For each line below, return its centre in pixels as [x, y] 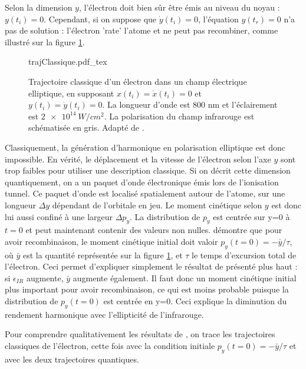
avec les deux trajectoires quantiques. [72, 359]
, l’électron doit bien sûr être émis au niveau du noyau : [179, 7]
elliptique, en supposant [71, 93]
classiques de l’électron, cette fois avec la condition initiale [110, 346]
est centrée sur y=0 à [251, 216]
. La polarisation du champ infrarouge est [179, 116]
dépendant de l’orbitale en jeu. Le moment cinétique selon [157, 205]
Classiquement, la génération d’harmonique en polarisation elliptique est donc [145, 147]
